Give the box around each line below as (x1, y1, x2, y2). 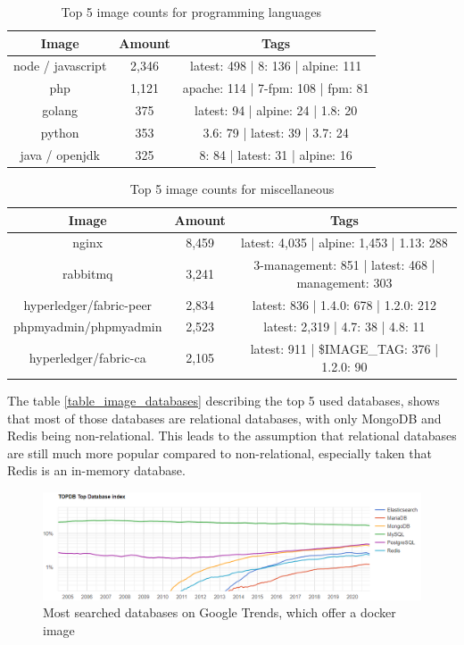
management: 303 (296, 272, 393, 291)
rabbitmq (62, 264, 113, 282)
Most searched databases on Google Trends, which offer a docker (43, 603, 396, 622)
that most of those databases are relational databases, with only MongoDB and (7, 408, 442, 427)
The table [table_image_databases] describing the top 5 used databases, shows (7, 391, 440, 409)
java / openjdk (20, 145, 100, 163)
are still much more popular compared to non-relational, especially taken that (7, 443, 432, 462)
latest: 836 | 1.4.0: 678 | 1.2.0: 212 (252, 295, 437, 314)
